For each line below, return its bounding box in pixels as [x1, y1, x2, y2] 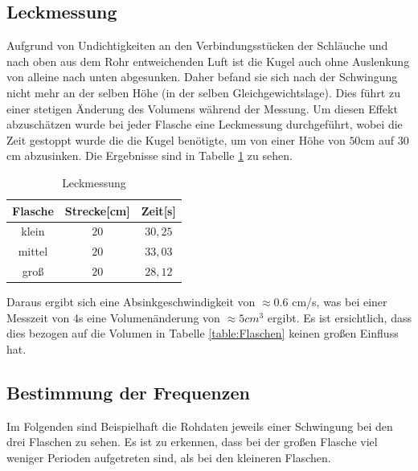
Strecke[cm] [64, 202, 130, 219]
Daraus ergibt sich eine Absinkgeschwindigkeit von [6, 293, 256, 310]
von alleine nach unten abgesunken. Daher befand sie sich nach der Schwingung [6, 68, 398, 85]
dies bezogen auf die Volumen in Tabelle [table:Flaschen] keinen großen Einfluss [6, 325, 399, 342]
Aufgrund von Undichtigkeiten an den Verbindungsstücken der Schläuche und [6, 37, 388, 54]
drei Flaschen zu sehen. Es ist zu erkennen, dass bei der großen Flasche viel [6, 433, 378, 450]
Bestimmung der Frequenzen [6, 379, 250, 404]
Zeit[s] [141, 202, 176, 219]
